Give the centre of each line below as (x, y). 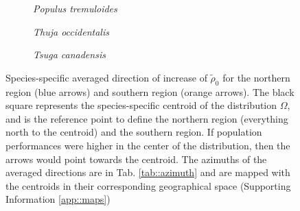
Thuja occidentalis (71, 31)
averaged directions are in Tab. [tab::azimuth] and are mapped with (148, 172)
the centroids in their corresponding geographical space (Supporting (148, 185)
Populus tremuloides (75, 8)
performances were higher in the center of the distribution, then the (148, 145)
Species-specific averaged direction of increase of (106, 77)
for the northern (256, 77)
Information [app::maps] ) (58, 199)
